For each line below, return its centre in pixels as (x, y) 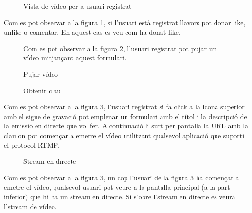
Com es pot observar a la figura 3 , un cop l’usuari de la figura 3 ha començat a (122, 177)
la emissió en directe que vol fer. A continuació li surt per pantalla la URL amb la (126, 126)
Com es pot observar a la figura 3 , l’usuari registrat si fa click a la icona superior (124, 107)
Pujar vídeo (41, 74)
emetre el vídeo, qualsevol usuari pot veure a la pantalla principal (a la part (117, 187)
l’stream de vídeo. (30, 206)
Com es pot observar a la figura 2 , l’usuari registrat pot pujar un (120, 48)
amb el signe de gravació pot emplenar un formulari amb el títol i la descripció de (126, 116)
